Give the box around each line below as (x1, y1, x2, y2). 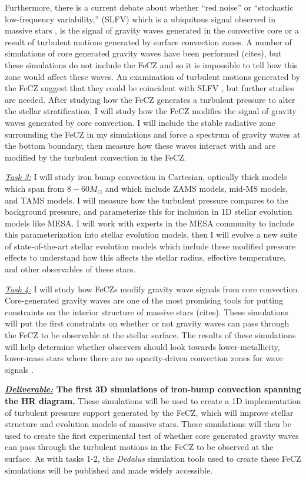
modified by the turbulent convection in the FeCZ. (5, 151, 187, 163)
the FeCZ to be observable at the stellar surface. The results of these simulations (5, 329, 296, 341)
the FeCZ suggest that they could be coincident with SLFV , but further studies (5, 82, 294, 94)
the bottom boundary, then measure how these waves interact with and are (5, 139, 276, 152)
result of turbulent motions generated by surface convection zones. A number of (5, 35, 292, 48)
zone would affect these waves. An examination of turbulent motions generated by (5, 70, 300, 82)
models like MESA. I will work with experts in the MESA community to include (5, 216, 295, 229)
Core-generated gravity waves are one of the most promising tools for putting (5, 294, 284, 306)
